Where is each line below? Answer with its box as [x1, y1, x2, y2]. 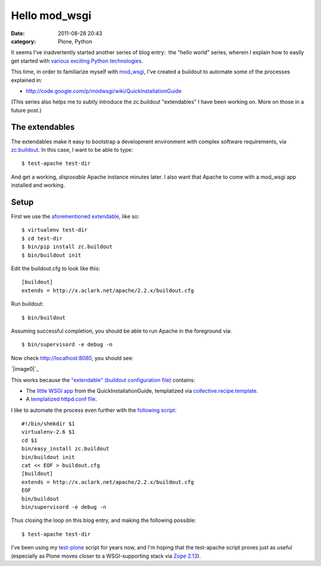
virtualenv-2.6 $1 [21, 429, 75, 436]
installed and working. [11, 182, 65, 189]
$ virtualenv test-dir [21, 227, 88, 233]
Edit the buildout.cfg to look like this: [11, 265, 100, 272]
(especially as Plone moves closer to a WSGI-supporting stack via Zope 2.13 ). [11, 552, 202, 559]
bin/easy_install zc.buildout [21, 445, 110, 452]
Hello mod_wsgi [11, 9, 92, 22]
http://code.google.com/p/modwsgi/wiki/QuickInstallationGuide [26, 87, 182, 95]
